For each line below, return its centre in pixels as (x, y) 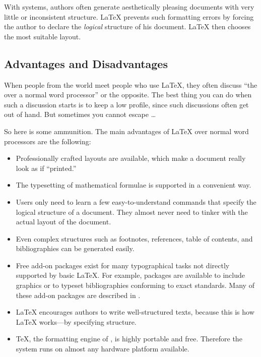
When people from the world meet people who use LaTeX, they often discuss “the (131, 84)
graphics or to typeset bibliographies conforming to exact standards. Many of (135, 285)
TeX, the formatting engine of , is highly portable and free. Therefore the (129, 339)
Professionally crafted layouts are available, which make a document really (131, 158)
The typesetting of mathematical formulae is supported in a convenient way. (134, 185)
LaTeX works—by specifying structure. (76, 321)
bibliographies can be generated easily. (75, 248)
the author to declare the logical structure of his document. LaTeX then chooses (127, 26)
